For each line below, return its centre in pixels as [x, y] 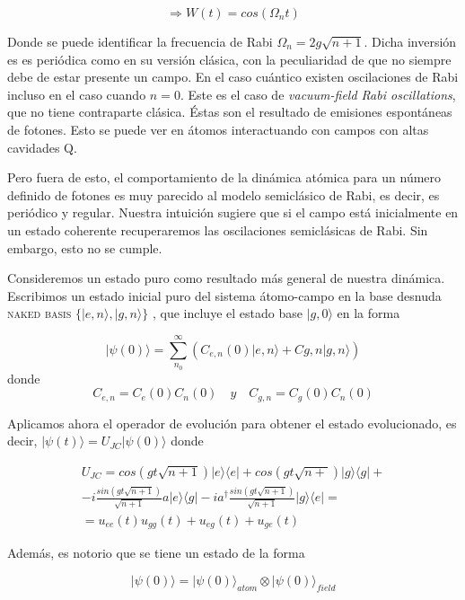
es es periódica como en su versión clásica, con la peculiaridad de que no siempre [229, 59]
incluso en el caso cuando [77, 94]
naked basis [39, 313]
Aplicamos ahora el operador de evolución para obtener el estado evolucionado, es [232, 423]
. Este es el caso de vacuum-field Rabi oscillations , [318, 94]
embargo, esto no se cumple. [85, 247]
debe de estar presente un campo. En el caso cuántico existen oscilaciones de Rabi [233, 77]
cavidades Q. [42, 147]
